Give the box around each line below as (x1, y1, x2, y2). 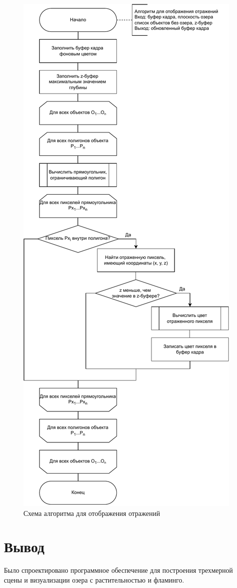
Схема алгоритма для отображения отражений (23, 508, 160, 518)
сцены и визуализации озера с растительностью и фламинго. (4, 574, 184, 585)
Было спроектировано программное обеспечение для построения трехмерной (4, 565, 233, 575)
